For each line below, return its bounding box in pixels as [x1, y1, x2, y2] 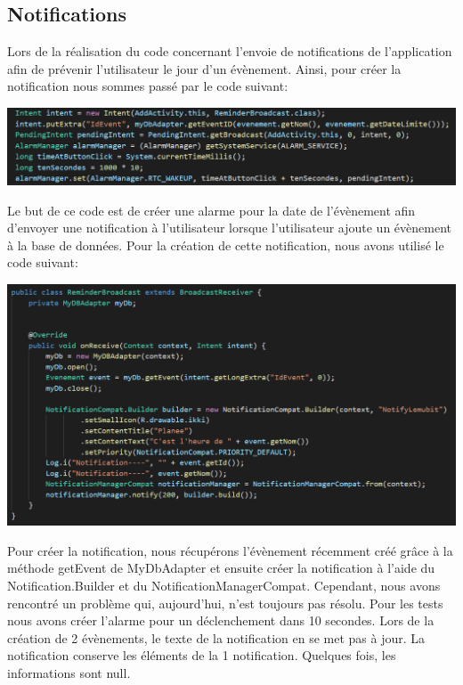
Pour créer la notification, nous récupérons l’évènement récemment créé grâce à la [7, 541, 453, 559]
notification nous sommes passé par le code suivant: [7, 77, 288, 95]
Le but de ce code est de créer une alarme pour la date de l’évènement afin [7, 200, 416, 219]
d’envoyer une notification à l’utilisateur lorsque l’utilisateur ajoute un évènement [7, 218, 451, 237]
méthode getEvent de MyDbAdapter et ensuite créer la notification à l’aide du [7, 559, 435, 577]
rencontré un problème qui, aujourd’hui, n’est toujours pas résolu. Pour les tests [7, 593, 443, 612]
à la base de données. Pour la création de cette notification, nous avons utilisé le [7, 235, 444, 254]
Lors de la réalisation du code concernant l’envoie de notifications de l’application [7, 42, 452, 61]
